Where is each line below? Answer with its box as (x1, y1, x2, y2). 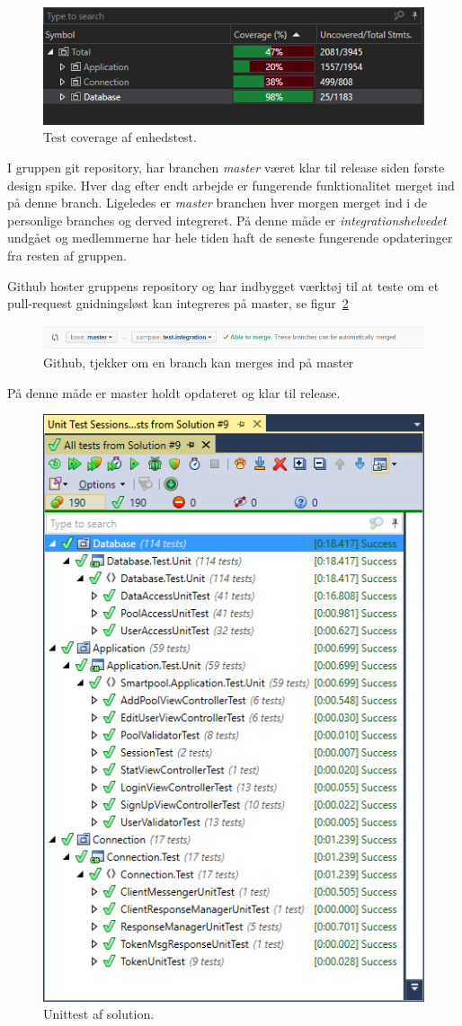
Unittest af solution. (43, 1004, 155, 1023)
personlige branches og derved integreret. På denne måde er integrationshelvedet (7, 210, 447, 229)
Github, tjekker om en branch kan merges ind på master (43, 352, 354, 371)
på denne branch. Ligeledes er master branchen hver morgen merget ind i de (7, 193, 427, 212)
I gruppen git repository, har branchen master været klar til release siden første (7, 157, 445, 176)
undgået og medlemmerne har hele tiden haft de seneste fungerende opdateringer (7, 228, 453, 247)
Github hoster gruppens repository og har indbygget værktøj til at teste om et (7, 276, 440, 295)
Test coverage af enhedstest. (43, 128, 197, 146)
